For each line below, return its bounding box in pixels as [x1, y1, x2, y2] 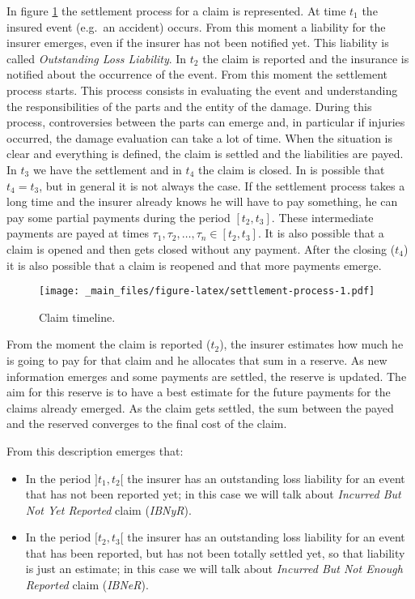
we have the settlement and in [32, 160, 182, 178]
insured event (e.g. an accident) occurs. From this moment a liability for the [6, 18, 386, 35]
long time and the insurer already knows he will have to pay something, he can [6, 193, 398, 210]
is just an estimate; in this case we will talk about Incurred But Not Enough [25, 560, 403, 577]
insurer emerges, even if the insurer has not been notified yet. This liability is [6, 34, 389, 51]
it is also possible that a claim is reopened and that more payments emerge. [6, 256, 382, 273]
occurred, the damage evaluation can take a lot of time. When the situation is [6, 129, 392, 146]
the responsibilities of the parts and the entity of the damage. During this [6, 97, 372, 114]
